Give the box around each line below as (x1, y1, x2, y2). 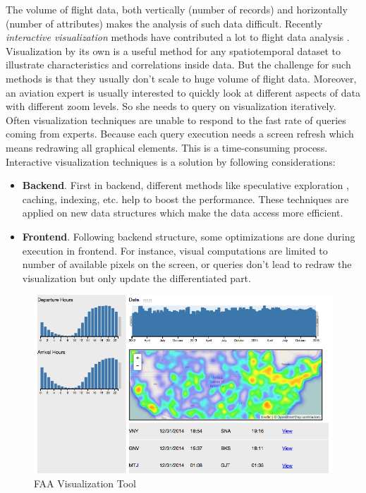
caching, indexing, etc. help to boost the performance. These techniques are (22, 191, 349, 206)
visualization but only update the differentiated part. (22, 270, 251, 285)
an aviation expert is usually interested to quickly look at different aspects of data (6, 85, 360, 99)
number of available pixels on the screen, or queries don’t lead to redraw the (22, 257, 352, 272)
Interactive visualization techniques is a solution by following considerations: (6, 154, 336, 169)
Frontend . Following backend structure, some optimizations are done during (22, 229, 355, 243)
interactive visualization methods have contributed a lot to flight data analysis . (6, 30, 350, 44)
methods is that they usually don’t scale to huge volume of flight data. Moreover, (6, 71, 357, 85)
